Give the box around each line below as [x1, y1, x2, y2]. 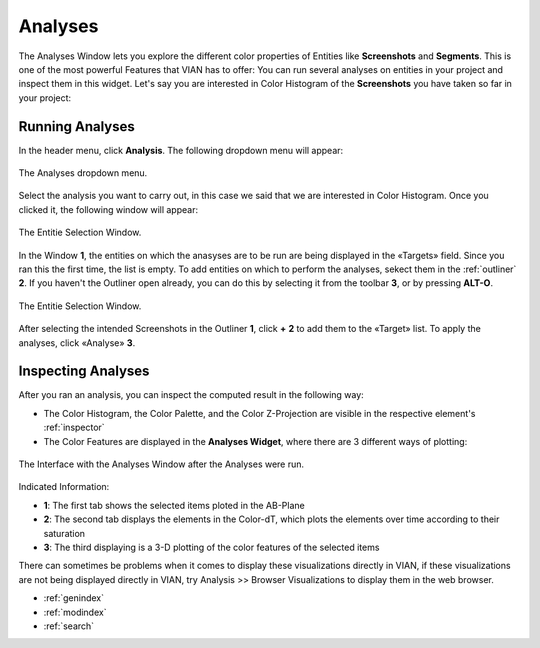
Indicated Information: [18, 481, 110, 493]
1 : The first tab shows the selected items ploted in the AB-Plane [43, 499, 305, 511]
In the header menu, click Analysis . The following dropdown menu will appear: [18, 144, 344, 156]
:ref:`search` [43, 620, 95, 632]
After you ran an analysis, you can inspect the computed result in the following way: [18, 389, 364, 401]
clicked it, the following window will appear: [18, 203, 199, 215]
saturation [43, 527, 85, 539]
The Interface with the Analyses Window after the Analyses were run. [18, 458, 305, 470]
